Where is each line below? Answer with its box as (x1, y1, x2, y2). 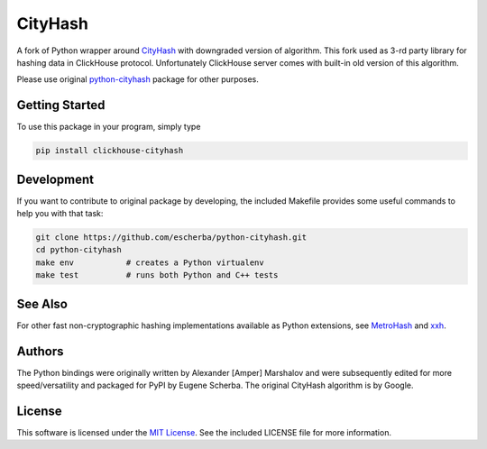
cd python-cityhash (35, 244, 122, 255)
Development (16, 171, 95, 187)
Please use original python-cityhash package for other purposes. (16, 74, 259, 85)
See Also (16, 296, 68, 311)
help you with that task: (16, 208, 104, 219)
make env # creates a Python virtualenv (35, 257, 265, 268)
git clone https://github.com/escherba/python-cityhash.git (35, 233, 308, 243)
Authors (16, 344, 64, 359)
